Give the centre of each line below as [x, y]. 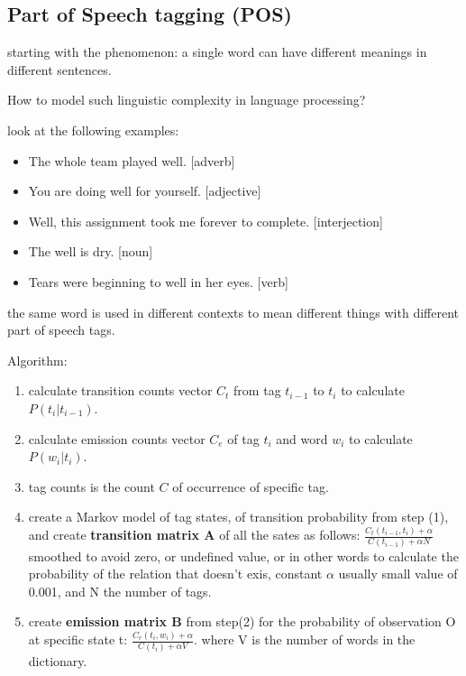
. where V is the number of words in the [305, 639]
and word [302, 438]
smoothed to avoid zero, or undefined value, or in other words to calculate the [243, 556]
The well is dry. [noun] [91, 251]
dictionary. [58, 660]
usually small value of [398, 574]
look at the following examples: [93, 130]
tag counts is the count [91, 486]
